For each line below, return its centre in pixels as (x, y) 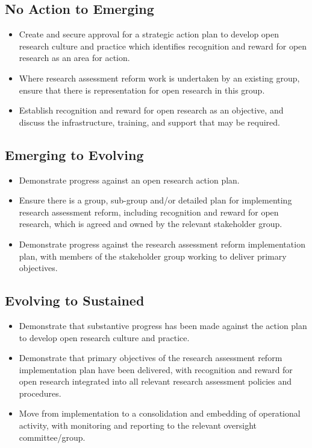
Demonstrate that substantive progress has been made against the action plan (163, 325)
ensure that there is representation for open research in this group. (142, 90)
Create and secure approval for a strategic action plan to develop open (149, 34)
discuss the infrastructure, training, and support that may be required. (149, 122)
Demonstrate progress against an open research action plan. (129, 180)
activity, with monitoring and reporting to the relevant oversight (138, 425)
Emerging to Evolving (74, 154)
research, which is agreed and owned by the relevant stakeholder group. (151, 224)
